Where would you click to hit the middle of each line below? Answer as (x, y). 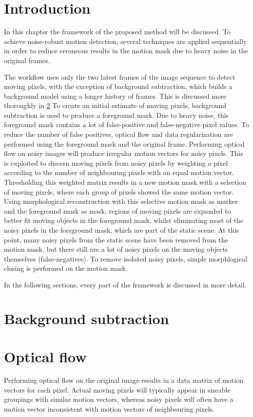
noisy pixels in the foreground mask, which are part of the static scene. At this (122, 230)
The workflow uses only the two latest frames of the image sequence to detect (120, 77)
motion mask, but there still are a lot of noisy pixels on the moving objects (116, 249)
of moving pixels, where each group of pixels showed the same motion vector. (119, 191)
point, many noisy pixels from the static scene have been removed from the (116, 239)
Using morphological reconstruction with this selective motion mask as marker (121, 201)
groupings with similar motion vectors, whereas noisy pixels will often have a (119, 399)
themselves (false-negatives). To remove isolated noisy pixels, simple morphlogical (126, 258)
